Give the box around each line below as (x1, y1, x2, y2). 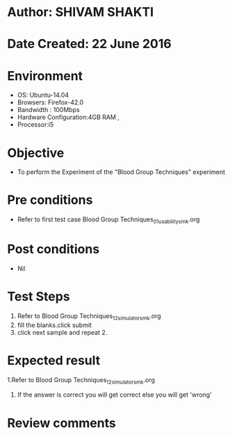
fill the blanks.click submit (17, 321, 92, 329)
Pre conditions (7, 192, 93, 208)
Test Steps (7, 289, 71, 305)
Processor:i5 (17, 120, 54, 129)
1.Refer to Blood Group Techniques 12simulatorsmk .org (7, 375, 155, 386)
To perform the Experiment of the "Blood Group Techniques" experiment (17, 168, 226, 176)
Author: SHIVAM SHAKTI (7, 4, 154, 20)
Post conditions (7, 242, 100, 258)
